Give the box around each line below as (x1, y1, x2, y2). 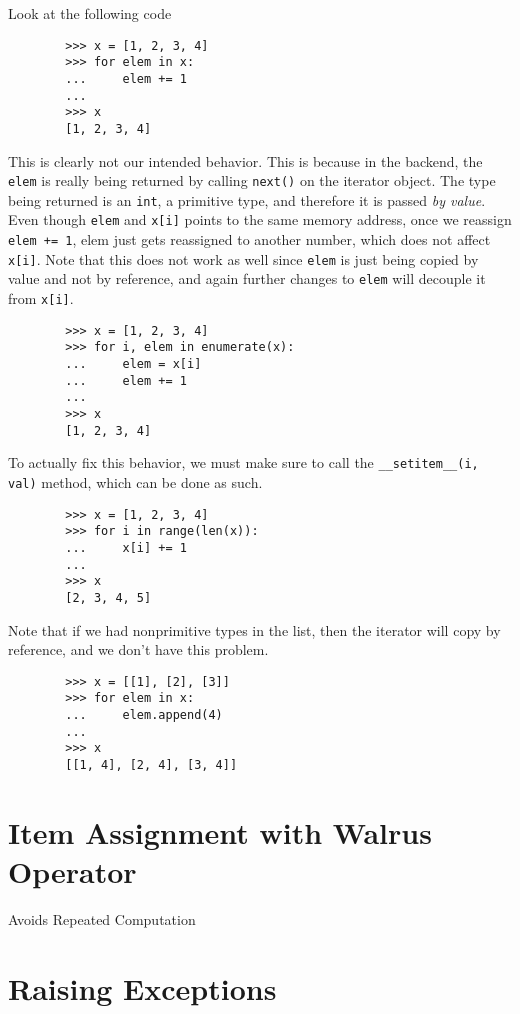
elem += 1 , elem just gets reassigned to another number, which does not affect (8, 229, 491, 250)
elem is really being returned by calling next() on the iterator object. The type (8, 170, 496, 191)
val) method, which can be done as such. (8, 471, 263, 492)
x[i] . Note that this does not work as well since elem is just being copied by (8, 248, 479, 269)
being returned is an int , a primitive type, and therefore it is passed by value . (8, 189, 486, 210)
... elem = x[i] (65, 357, 202, 372)
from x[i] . (8, 288, 74, 309)
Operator (8, 851, 137, 892)
